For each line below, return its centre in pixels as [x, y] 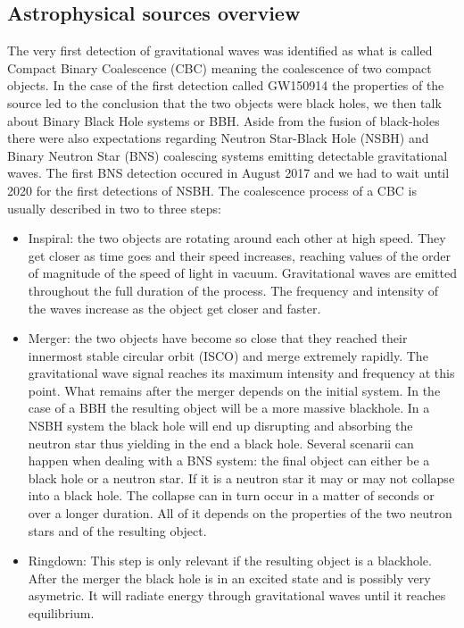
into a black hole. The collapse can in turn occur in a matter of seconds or [231, 495]
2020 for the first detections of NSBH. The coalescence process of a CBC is [212, 190]
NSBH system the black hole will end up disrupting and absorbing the [220, 426]
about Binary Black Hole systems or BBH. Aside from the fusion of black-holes [224, 120]
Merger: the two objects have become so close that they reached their [218, 338]
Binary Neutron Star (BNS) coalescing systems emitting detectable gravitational [228, 155]
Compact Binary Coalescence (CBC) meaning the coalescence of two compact [220, 67]
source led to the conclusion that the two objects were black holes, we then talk [224, 102]
